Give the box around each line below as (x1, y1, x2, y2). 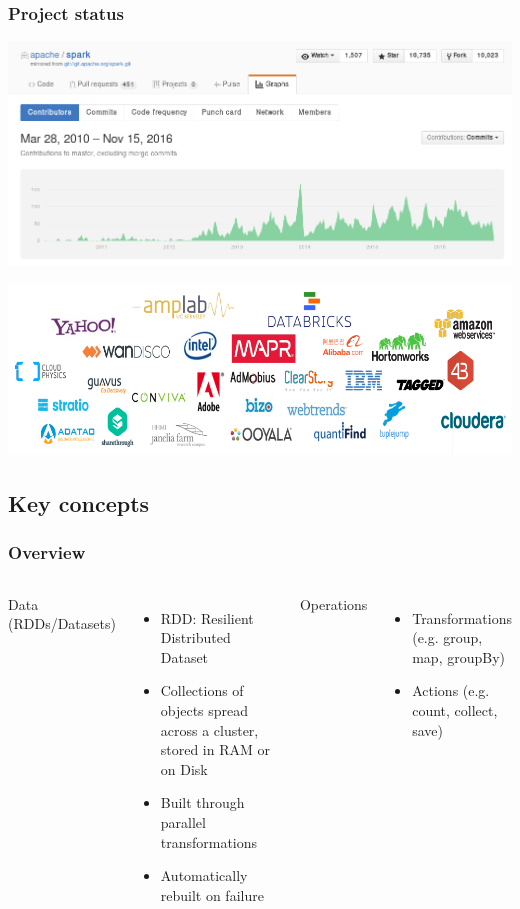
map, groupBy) (412, 646, 505, 667)
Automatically (160, 865, 248, 886)
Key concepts (8, 487, 150, 518)
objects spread (160, 699, 249, 720)
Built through (160, 792, 245, 813)
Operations (299, 593, 368, 614)
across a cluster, (160, 719, 259, 740)
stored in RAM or (160, 739, 270, 760)
